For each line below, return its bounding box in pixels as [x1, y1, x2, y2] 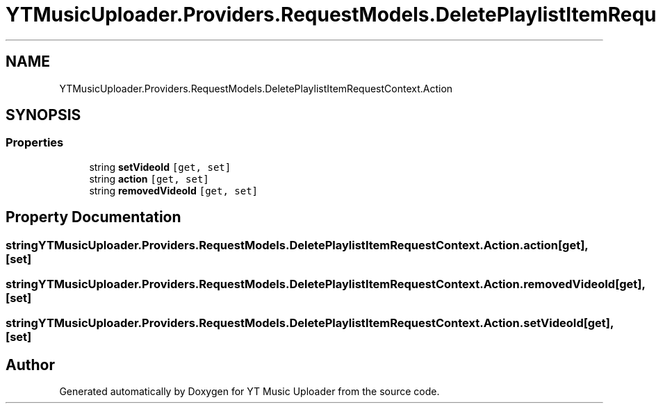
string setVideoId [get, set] [89, 160, 231, 173]
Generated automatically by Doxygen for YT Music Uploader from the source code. [59, 385, 440, 398]
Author [6, 356, 55, 374]
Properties [6, 135, 64, 150]
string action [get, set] [89, 172, 209, 185]
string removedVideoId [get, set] [89, 184, 259, 197]
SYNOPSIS [6, 106, 81, 124]
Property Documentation [6, 208, 181, 226]
